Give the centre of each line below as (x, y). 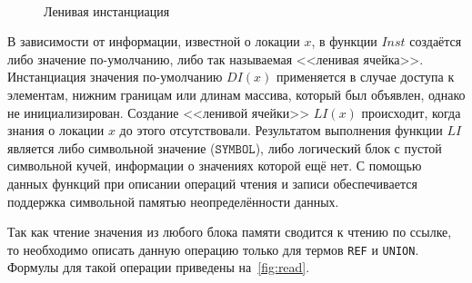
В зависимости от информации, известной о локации (154, 41)
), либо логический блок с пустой (348, 147)
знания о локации (56, 130)
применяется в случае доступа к (366, 77)
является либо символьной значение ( (111, 147)
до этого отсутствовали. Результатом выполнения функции (281, 130)
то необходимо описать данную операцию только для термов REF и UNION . (213, 249)
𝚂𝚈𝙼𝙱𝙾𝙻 (235, 149)
